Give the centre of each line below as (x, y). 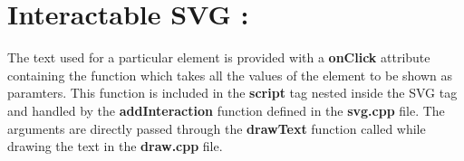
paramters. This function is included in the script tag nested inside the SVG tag (232, 93)
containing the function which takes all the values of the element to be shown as (230, 75)
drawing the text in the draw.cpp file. (115, 146)
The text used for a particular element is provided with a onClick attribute (219, 57)
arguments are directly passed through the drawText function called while (217, 128)
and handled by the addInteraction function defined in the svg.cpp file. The (226, 110)
